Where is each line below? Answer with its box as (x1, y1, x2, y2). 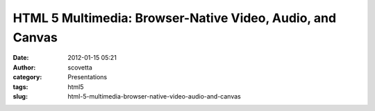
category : (12, 73, 42, 81)
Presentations (67, 73, 108, 81)
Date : (12, 54, 29, 62)
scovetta (67, 63, 93, 72)
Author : (12, 63, 36, 72)
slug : (12, 92, 28, 100)
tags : (12, 83, 28, 91)
